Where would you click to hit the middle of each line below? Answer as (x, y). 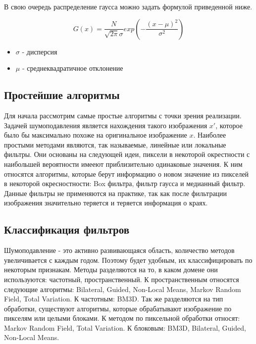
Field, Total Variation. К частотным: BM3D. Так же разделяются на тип (114, 299)
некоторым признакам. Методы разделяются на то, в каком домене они (111, 270)
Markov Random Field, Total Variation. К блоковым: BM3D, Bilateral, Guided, (125, 327)
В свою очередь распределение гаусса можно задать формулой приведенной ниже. (128, 6)
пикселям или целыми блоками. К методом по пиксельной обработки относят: (122, 318)
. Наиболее (210, 135)
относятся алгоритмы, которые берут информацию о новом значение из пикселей (127, 173)
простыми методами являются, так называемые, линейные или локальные (115, 144)
